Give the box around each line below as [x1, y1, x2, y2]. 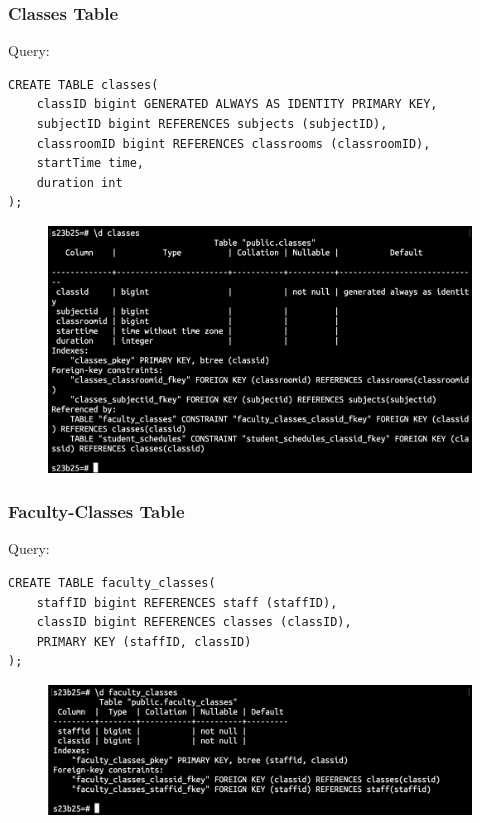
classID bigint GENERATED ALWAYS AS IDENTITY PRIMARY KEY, [36, 97, 438, 112]
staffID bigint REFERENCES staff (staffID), [36, 595, 338, 610]
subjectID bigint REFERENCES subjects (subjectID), [36, 117, 388, 131]
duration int [36, 175, 123, 190]
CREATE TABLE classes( [8, 77, 159, 92]
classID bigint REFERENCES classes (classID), [36, 615, 352, 630]
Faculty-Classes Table [8, 499, 185, 524]
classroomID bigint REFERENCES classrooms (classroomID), [36, 136, 431, 151]
